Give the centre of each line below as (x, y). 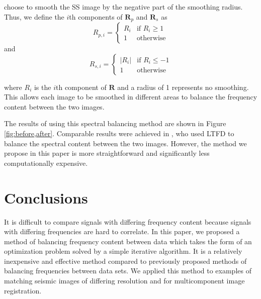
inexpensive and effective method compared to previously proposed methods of (125, 261)
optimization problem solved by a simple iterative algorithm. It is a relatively (123, 251)
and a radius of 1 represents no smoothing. (183, 87)
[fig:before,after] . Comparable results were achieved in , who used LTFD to (119, 133)
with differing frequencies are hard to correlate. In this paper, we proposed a (122, 231)
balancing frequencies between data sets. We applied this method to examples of (128, 271)
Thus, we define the (34, 16)
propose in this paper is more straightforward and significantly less (107, 153)
